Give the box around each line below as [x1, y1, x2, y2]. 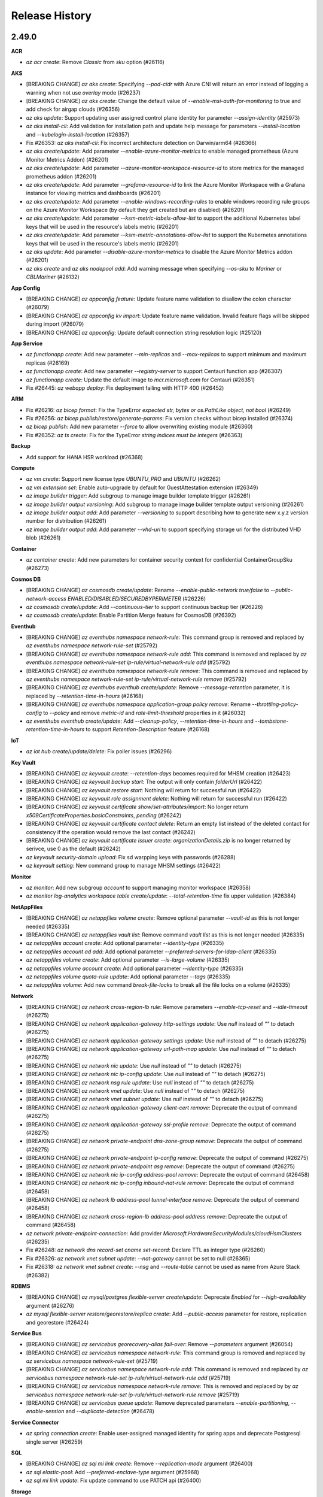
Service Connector [11, 1419, 59, 1426]
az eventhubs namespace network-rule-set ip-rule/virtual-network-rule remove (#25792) [26, 675, 247, 683]
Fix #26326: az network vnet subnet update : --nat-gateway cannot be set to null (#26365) [26, 1254, 251, 1262]
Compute [11, 465, 35, 472]
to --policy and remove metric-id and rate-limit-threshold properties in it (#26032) [42, 709, 246, 716]
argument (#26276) [26, 1302, 75, 1309]
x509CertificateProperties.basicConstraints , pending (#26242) [26, 811, 182, 819]
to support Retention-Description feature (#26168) [86, 726, 210, 733]
